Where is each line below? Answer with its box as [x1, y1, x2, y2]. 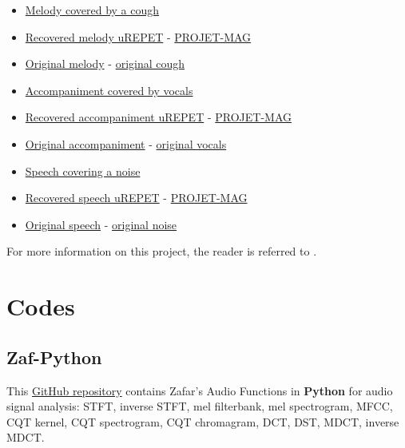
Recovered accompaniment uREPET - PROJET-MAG [25, 109, 292, 125]
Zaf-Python [6, 344, 102, 369]
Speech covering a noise [25, 162, 141, 179]
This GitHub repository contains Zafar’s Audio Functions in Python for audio [6, 382, 393, 398]
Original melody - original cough [25, 55, 185, 72]
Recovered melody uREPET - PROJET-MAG [25, 28, 252, 45]
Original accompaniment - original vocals [25, 135, 227, 152]
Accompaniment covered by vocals [25, 81, 193, 98]
